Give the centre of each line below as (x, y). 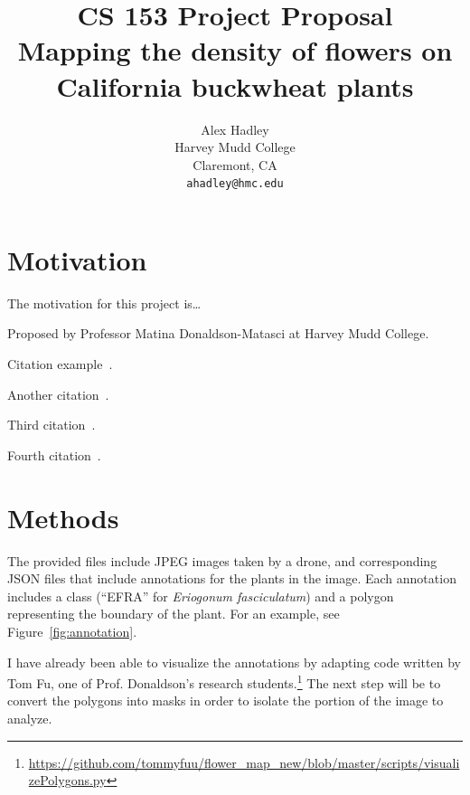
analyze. (30, 718)
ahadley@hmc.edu (235, 184)
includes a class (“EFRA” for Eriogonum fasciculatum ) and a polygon (201, 596)
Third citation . (52, 425)
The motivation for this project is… (104, 303)
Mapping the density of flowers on (235, 50)
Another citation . (58, 394)
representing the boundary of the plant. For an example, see (174, 614)
